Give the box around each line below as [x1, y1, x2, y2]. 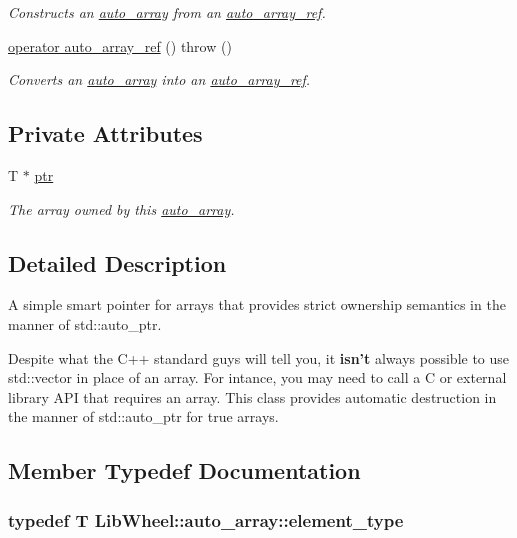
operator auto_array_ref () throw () [8, 35, 232, 56]
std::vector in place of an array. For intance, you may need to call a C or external [8, 367, 507, 388]
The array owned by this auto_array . [8, 198, 235, 219]
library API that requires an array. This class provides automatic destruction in [8, 386, 497, 407]
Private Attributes [8, 118, 203, 149]
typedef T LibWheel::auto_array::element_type [8, 507, 404, 532]
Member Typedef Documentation [8, 455, 361, 486]
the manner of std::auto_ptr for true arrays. [8, 406, 279, 427]
